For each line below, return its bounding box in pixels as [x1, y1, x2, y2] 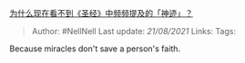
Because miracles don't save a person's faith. [9, 43, 180, 54]
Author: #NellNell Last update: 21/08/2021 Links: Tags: [31, 26, 237, 36]
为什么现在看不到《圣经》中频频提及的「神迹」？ [9, 8, 193, 18]
